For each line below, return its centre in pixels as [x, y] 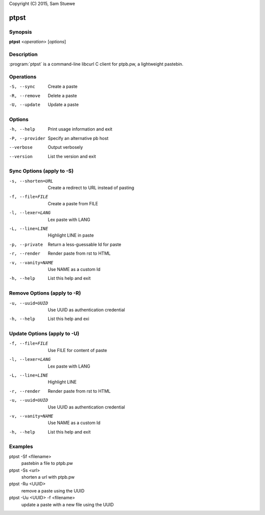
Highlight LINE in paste [71, 235]
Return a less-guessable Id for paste [85, 244]
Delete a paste [62, 95]
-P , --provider [27, 138]
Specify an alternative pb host [78, 138]
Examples [21, 447]
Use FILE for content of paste [78, 350]
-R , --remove [25, 95]
